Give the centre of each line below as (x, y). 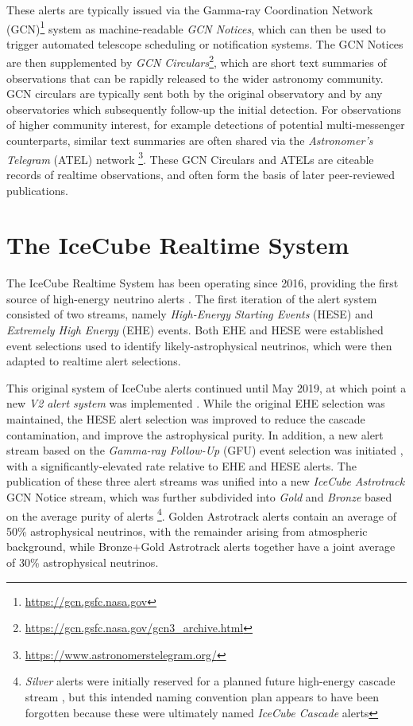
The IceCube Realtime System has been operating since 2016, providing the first (203, 283)
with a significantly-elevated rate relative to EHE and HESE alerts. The (181, 465)
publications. (37, 190)
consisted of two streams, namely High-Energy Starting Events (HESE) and (190, 314)
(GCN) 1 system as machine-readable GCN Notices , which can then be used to (196, 27)
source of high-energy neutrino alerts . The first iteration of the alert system (192, 298)
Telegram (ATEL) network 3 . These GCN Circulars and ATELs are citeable (190, 158)
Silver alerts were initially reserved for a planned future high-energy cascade (210, 681)
